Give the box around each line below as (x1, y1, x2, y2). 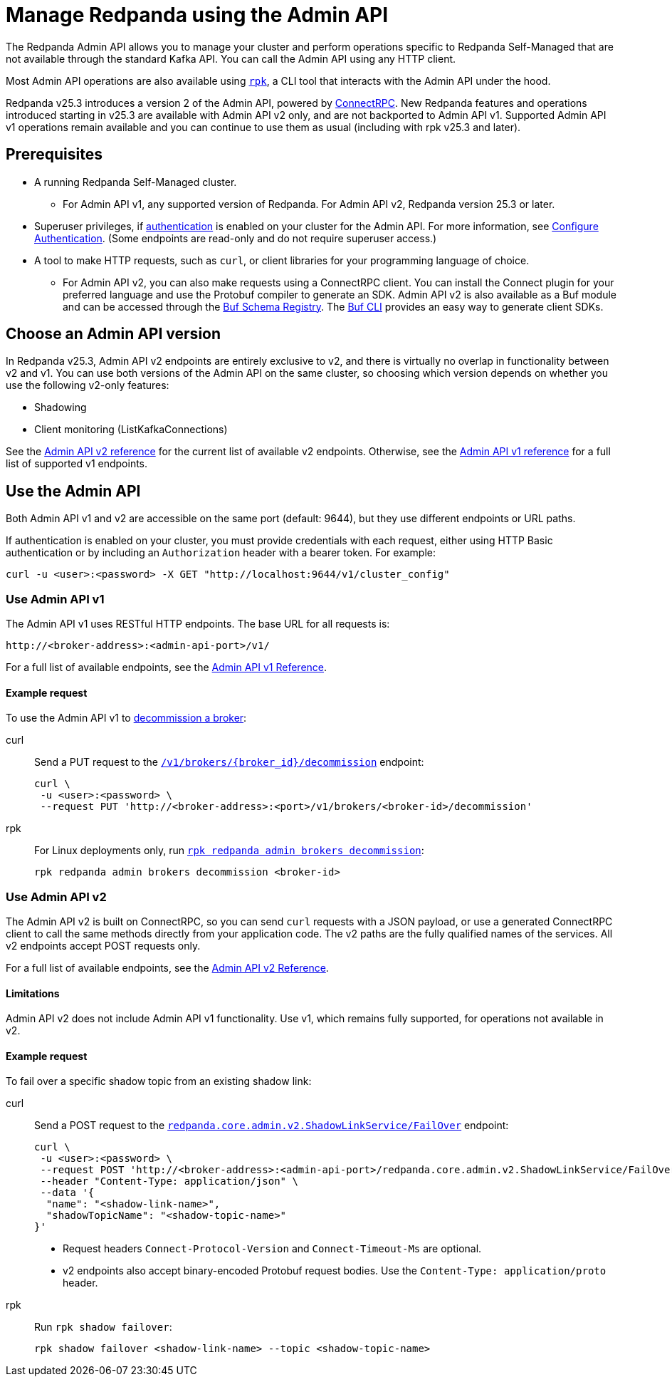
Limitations (6, 987, 60, 999)
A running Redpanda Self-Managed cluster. (34, 175, 237, 188)
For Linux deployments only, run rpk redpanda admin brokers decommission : (34, 844, 424, 857)
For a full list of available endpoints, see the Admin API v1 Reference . (6, 661, 327, 674)
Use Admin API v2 (6, 889, 107, 904)
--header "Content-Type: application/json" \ (40, 1175, 298, 1188)
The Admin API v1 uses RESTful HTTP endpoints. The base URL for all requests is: (6, 618, 390, 630)
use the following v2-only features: (6, 379, 169, 392)
